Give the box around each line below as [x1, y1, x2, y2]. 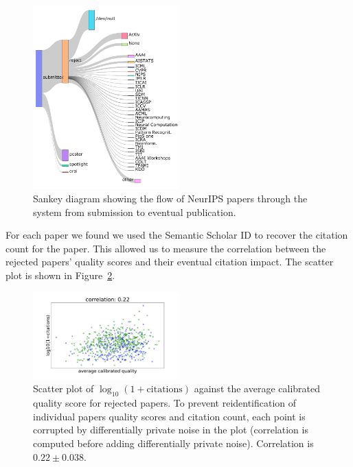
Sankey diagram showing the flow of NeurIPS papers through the [33, 191, 308, 206]
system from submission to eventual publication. [33, 204, 236, 219]
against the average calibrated [194, 381, 321, 396]
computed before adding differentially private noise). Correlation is [33, 435, 314, 450]
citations [146, 385, 183, 395]
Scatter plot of [33, 381, 94, 396]
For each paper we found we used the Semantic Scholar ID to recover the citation [5, 228, 348, 242]
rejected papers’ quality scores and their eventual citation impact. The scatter [5, 254, 334, 269]
